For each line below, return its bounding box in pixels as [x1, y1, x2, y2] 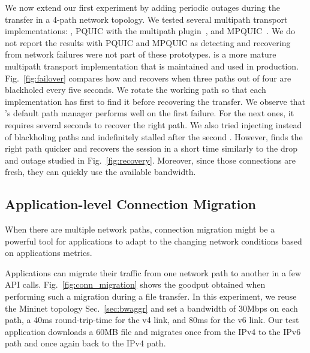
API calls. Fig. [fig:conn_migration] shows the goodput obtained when [5, 278, 266, 291]
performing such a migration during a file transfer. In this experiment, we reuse [5, 290, 297, 303]
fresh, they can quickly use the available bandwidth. [5, 165, 196, 178]
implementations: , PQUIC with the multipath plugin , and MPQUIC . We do [5, 25, 295, 37]
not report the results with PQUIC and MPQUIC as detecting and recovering [5, 36, 291, 49]
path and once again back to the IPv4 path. [5, 337, 166, 349]
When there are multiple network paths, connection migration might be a [5, 223, 275, 236]
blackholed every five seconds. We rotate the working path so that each [5, 83, 266, 96]
